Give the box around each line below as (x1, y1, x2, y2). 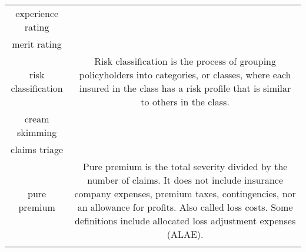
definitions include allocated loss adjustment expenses (75, 214, 296, 227)
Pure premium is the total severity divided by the (82, 160, 288, 173)
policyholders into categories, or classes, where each (79, 68, 291, 81)
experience (15, 6, 59, 20)
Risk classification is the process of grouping (94, 54, 277, 68)
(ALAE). (167, 227, 204, 241)
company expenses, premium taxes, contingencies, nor (74, 187, 296, 200)
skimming (17, 125, 57, 139)
